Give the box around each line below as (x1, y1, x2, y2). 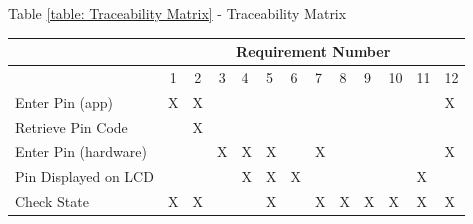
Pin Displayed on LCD (15, 166, 154, 187)
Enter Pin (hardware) (15, 141, 147, 162)
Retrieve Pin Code (15, 116, 128, 137)
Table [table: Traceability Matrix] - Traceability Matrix (8, 3, 347, 23)
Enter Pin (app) (15, 91, 114, 112)
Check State (15, 191, 89, 212)
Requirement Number (236, 41, 391, 62)
